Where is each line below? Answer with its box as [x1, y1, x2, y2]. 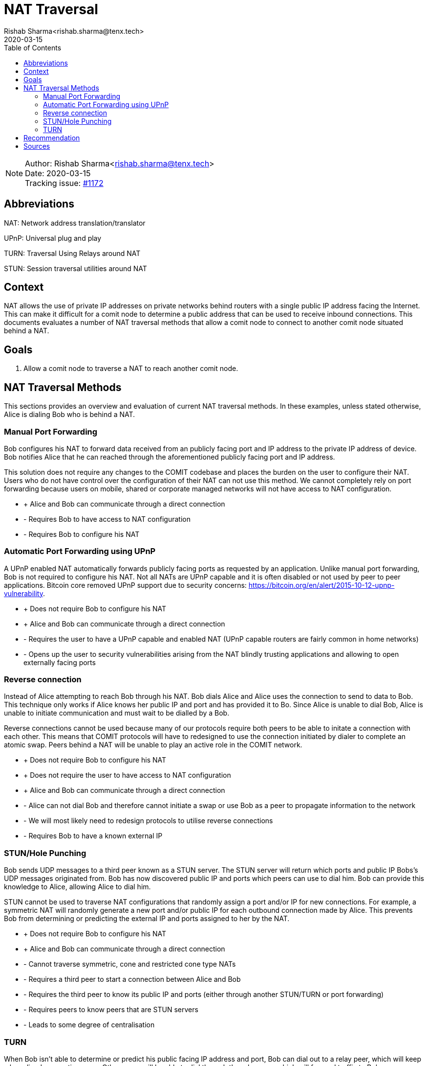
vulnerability [4, 589, 43, 598]
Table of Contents [4, 43, 62, 52]
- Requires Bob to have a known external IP [23, 832, 163, 840]
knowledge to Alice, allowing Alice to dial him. [4, 882, 151, 891]
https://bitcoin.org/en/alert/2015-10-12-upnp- [248, 580, 395, 589]
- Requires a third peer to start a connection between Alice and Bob [23, 975, 241, 984]
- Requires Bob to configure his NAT [23, 530, 140, 538]
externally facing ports [23, 658, 96, 667]
